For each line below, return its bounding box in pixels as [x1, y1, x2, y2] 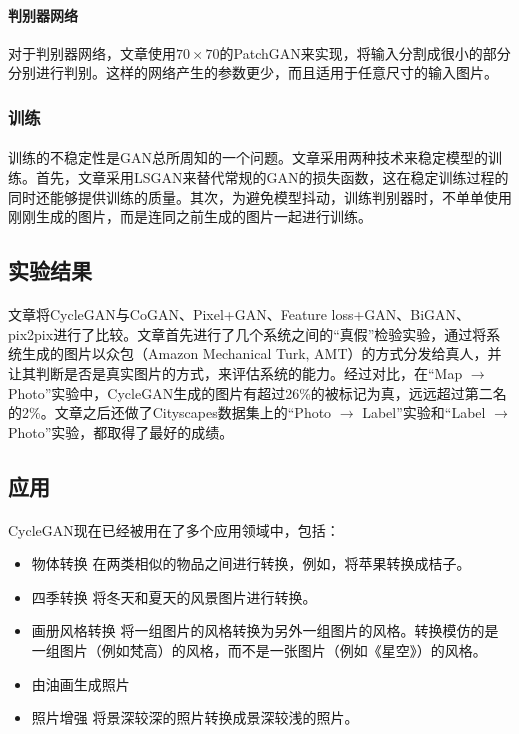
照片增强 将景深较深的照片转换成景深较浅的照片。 [31, 707, 359, 728]
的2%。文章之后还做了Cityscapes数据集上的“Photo [8, 402, 332, 423]
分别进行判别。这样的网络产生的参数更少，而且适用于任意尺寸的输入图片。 [8, 62, 498, 83]
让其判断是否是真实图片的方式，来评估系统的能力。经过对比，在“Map [8, 362, 463, 383]
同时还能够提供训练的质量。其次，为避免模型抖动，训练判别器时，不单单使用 [8, 186, 512, 207]
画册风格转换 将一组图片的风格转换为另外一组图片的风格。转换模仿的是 [31, 620, 499, 641]
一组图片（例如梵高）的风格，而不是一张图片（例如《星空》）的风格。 [31, 640, 487, 661]
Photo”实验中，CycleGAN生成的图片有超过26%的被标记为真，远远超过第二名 [8, 382, 507, 403]
